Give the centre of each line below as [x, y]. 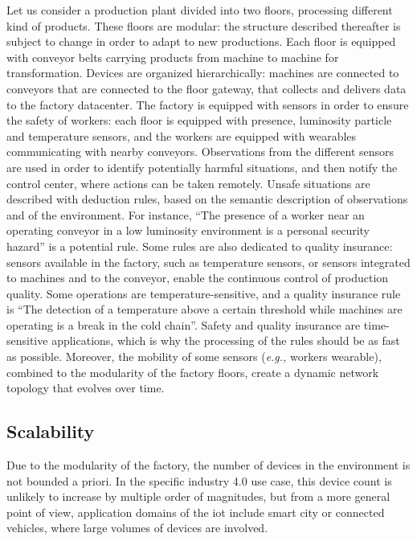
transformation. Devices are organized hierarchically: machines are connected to [203, 73]
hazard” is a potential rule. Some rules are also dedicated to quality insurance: [200, 246]
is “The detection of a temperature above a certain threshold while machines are [204, 309]
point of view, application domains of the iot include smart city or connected [196, 512]
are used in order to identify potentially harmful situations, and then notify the [202, 167]
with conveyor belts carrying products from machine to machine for [173, 57]
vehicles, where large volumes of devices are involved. [137, 528]
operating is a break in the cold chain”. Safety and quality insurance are [184, 324]
